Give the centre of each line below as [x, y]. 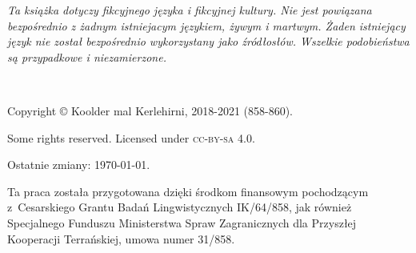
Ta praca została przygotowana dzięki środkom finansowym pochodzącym [188, 191]
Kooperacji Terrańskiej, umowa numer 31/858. [121, 238]
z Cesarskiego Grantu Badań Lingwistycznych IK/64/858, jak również [180, 207]
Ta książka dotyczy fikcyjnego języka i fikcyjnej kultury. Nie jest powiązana [190, 10]
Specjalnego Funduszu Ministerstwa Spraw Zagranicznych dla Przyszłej [182, 222]
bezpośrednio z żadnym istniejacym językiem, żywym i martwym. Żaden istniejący [206, 25]
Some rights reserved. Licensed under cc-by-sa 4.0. [131, 137]
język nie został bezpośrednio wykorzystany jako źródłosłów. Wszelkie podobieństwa [208, 41]
